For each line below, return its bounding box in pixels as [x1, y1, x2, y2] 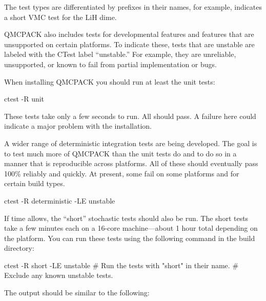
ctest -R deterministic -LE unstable [4, 195, 115, 206]
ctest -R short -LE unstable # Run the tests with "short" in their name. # [4, 259, 239, 270]
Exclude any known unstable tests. [4, 270, 113, 280]
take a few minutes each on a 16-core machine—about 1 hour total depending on [4, 223, 258, 233]
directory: [4, 243, 34, 253]
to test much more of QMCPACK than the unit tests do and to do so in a [4, 148, 237, 158]
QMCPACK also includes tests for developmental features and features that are [4, 29, 254, 39]
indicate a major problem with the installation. [4, 121, 152, 131]
